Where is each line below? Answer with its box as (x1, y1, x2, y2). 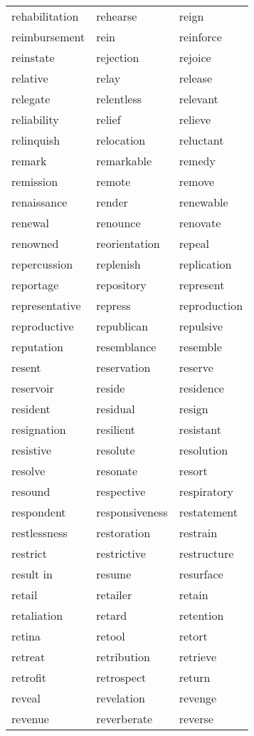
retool (96, 628, 125, 644)
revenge (179, 690, 217, 706)
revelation (96, 690, 145, 706)
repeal (179, 235, 209, 252)
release (179, 70, 213, 86)
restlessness (11, 524, 68, 541)
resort (179, 462, 208, 479)
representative (11, 297, 81, 313)
